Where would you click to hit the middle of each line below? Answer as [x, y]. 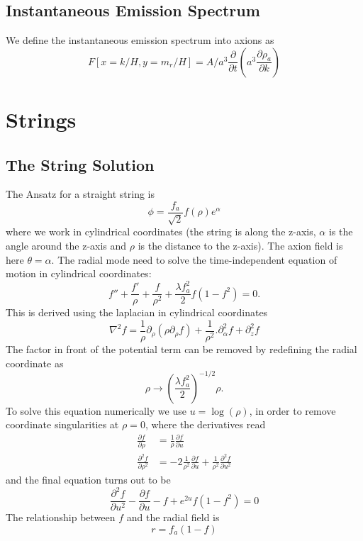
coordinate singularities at [62, 424]
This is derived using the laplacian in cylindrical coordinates [137, 312]
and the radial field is [173, 517]
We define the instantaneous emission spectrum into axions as [140, 40]
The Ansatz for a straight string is [80, 194]
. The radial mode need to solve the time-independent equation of [194, 259]
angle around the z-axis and [66, 246]
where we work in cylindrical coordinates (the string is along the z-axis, [161, 232]
